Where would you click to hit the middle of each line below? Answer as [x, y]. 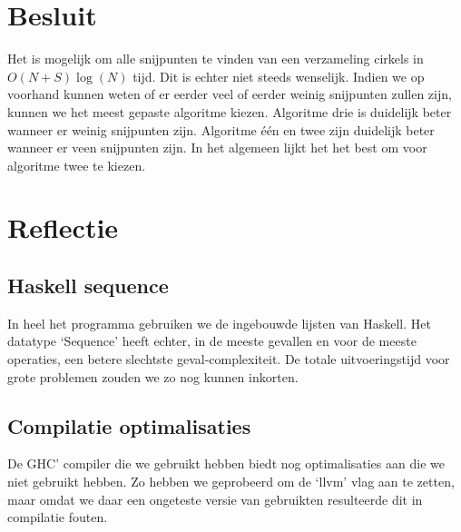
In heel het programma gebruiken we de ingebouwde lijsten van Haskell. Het [219, 323]
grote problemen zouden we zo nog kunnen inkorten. [153, 376]
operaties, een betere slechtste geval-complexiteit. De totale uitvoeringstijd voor [229, 359]
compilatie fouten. [58, 517]
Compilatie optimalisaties [129, 425]
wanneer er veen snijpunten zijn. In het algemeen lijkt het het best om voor [217, 148]
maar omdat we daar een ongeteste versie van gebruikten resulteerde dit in [215, 499]
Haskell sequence [88, 286]
